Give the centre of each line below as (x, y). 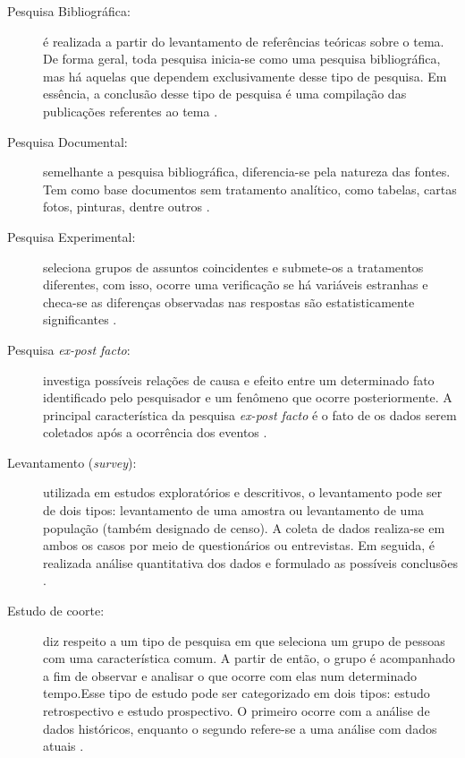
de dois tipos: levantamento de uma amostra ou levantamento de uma (234, 510)
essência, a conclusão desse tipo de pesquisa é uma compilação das (225, 94)
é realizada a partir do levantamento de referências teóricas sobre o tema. (244, 41)
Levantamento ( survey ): (72, 462)
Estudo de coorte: (56, 611)
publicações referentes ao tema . (131, 111)
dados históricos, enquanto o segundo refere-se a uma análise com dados (240, 728)
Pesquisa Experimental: (72, 236)
